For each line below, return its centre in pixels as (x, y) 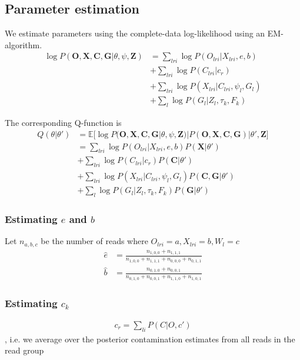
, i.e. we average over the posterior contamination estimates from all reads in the (150, 339)
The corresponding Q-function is (63, 122)
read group (24, 350)
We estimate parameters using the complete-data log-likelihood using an (135, 33)
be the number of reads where (94, 241)
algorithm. (24, 44)
